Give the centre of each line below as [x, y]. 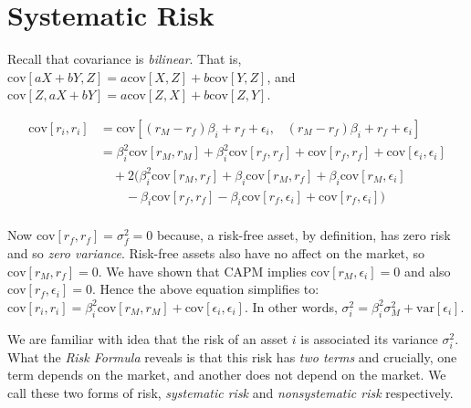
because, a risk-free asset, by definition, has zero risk [304, 235]
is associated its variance [369, 338]
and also [427, 271]
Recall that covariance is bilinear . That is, [125, 59]
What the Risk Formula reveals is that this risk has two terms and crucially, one [232, 356]
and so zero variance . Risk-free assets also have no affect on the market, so [216, 253]
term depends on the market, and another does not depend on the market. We [227, 375]
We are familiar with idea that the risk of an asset [148, 338]
